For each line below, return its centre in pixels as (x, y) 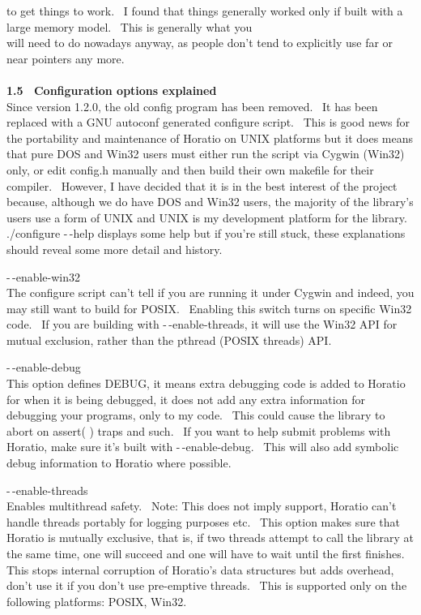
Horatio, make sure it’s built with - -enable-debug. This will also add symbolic (203, 447)
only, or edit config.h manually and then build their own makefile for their (190, 169)
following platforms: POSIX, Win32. (97, 601)
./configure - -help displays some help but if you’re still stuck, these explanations (206, 233)
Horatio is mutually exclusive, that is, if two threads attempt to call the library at (210, 538)
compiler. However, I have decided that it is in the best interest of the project (202, 185)
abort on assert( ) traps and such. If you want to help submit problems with (199, 430)
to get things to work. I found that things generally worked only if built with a (205, 11)
